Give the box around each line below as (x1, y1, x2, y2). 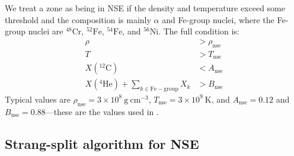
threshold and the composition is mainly (5, 13, 151, 26)
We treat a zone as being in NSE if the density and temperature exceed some (5, 2, 286, 14)
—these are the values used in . (45, 105, 159, 117)
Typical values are (5, 93, 71, 105)
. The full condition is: (158, 25, 239, 37)
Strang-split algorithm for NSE (5, 134, 199, 152)
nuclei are (28, 25, 63, 37)
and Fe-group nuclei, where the (162, 13, 274, 26)
